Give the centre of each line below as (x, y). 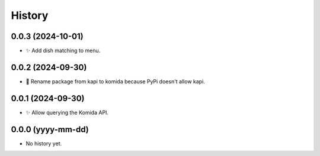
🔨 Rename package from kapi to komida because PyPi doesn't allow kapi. (116, 81)
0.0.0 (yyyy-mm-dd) (50, 129)
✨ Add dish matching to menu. (63, 51)
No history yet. (44, 143)
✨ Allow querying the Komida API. (67, 112)
